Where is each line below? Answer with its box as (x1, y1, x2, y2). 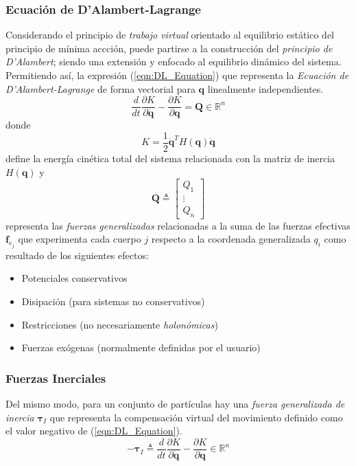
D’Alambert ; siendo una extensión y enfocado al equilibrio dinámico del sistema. (5, 54, 342, 69)
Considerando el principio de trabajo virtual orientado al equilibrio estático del (5, 27, 335, 42)
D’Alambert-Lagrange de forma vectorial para (5, 81, 195, 96)
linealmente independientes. (207, 81, 324, 96)
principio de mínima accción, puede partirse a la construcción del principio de (5, 41, 333, 55)
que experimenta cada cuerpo (18, 232, 141, 246)
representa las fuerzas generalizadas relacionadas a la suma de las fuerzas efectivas (5, 218, 351, 232)
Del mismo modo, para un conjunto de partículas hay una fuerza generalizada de (5, 397, 345, 411)
